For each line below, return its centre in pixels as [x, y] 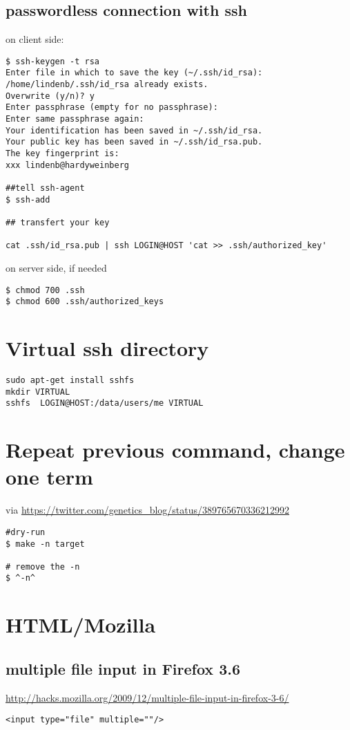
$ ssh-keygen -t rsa [53, 61]
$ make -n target [45, 544]
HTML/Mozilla [81, 625]
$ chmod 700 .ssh [45, 290]
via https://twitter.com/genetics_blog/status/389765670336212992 [148, 510]
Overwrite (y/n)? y [50, 96]
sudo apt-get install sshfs [70, 380]
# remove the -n [43, 567]
